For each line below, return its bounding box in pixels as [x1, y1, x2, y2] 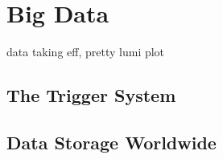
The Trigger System [6, 83, 176, 108]
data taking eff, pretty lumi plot [6, 43, 165, 60]
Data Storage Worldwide [6, 129, 217, 154]
